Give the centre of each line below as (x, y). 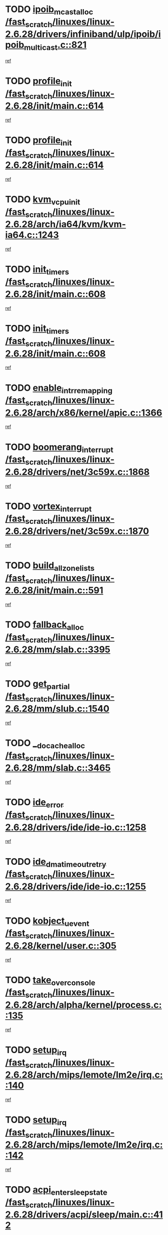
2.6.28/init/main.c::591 (54, 591)
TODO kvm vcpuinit (43, 200)
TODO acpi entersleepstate (56, 1191)
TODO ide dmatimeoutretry (56, 863)
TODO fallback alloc (45, 626)
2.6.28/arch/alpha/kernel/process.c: (83, 1005)
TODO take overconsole (50, 981)
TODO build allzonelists (50, 566)
